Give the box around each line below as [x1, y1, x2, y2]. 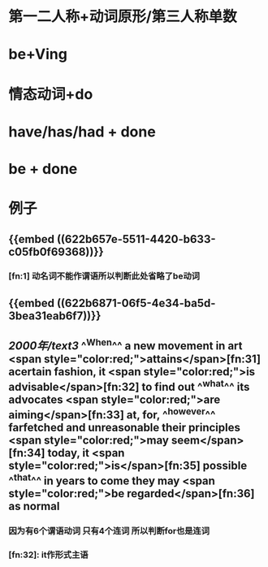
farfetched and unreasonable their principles [8, 421, 241, 435]
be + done [8, 159, 78, 178]
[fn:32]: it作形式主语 [8, 549, 89, 561]
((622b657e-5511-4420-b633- [56, 232, 217, 246]
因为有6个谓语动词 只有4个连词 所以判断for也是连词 [8, 526, 210, 537]
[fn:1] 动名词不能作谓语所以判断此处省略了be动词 [8, 271, 201, 282]
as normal [8, 500, 60, 513]
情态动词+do [8, 84, 93, 103]
